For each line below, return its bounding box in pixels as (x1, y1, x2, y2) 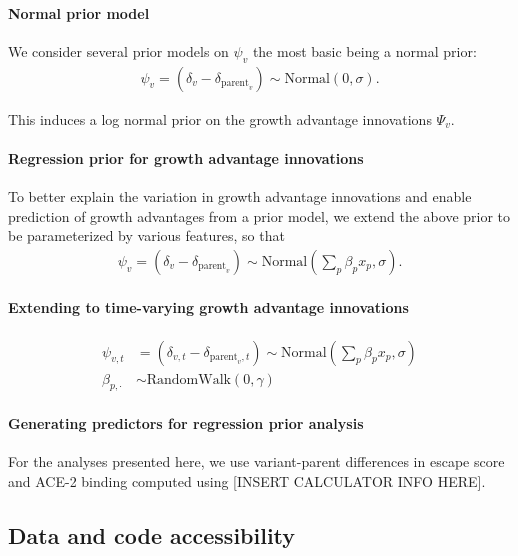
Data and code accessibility (8, 519, 296, 550)
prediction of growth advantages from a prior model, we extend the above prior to (8, 205, 511, 226)
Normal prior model (8, 2, 150, 23)
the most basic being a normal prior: (252, 40, 477, 61)
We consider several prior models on (8, 40, 229, 61)
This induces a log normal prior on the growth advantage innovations (8, 108, 432, 129)
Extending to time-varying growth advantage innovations (8, 297, 409, 318)
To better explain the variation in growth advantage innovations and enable (8, 186, 472, 207)
